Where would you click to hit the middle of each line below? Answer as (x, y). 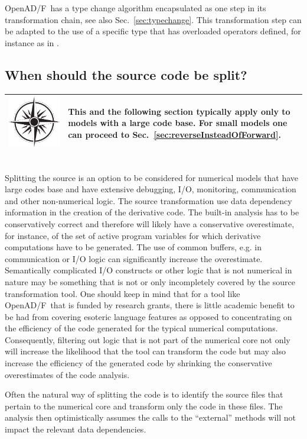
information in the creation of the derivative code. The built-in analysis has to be (152, 212)
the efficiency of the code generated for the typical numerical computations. (141, 328)
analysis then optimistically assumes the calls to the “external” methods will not (150, 417)
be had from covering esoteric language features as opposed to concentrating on (148, 316)
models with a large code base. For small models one (178, 123)
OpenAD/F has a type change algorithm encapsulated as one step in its (135, 8)
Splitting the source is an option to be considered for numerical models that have (152, 177)
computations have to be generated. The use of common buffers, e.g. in (133, 247)
